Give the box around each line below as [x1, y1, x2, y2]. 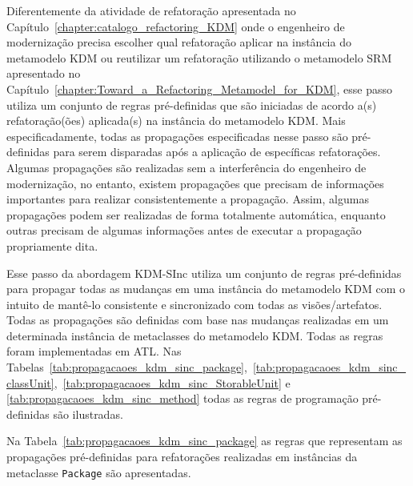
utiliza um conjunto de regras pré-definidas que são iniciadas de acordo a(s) [6, 96, 377, 113]
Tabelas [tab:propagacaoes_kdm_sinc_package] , [6, 359, 247, 376]
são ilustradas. [53, 405, 123, 422]
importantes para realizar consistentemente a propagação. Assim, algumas [6, 191, 369, 207]
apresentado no [6, 65, 81, 82]
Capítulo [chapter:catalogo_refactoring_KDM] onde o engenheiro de [6, 18, 345, 34]
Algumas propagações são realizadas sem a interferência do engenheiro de [6, 159, 367, 175]
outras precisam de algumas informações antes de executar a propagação [6, 222, 362, 239]
